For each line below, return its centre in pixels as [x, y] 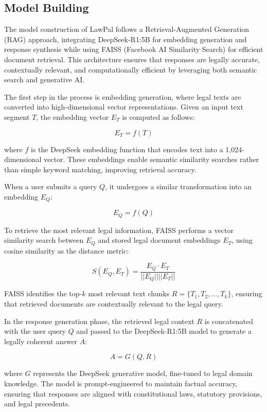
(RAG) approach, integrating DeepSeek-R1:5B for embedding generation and [126, 39]
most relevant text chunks [129, 293]
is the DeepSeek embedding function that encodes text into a [127, 149]
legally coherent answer [41, 341]
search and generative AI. [44, 79]
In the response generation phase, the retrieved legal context [99, 321]
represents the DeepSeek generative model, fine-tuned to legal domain [143, 373]
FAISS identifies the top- [43, 293]
